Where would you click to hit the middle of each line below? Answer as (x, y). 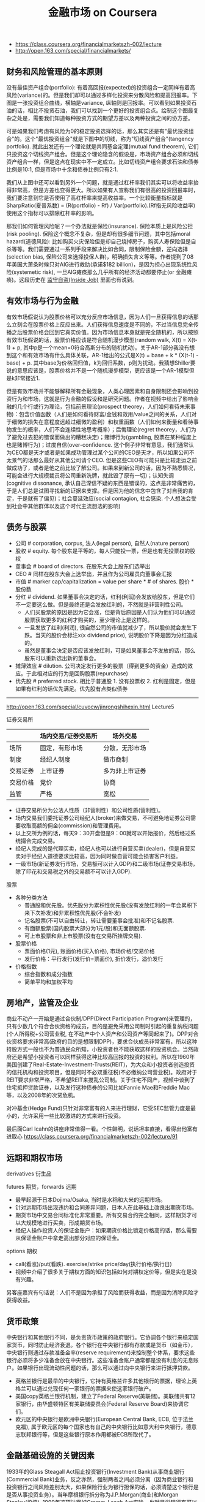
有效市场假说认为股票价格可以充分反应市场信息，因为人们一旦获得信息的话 (100, 317)
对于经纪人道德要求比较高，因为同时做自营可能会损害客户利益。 (101, 856)
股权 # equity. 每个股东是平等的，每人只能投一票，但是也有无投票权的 (103, 551)
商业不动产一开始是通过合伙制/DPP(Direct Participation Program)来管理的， (101, 1018)
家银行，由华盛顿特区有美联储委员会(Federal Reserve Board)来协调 (99, 1404)
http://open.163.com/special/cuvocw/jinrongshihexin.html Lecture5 (90, 707)
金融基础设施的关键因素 (50, 1456)
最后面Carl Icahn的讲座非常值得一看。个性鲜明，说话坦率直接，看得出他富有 (102, 1129)
